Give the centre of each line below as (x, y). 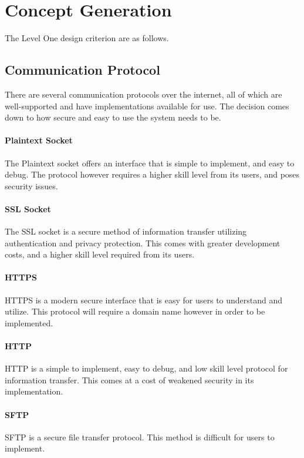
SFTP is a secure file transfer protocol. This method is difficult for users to (140, 437)
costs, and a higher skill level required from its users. (100, 254)
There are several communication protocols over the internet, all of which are (143, 94)
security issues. (31, 185)
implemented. (29, 322)
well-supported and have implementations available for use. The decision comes (147, 106)
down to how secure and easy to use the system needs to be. (113, 117)
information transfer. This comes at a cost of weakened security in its (129, 380)
